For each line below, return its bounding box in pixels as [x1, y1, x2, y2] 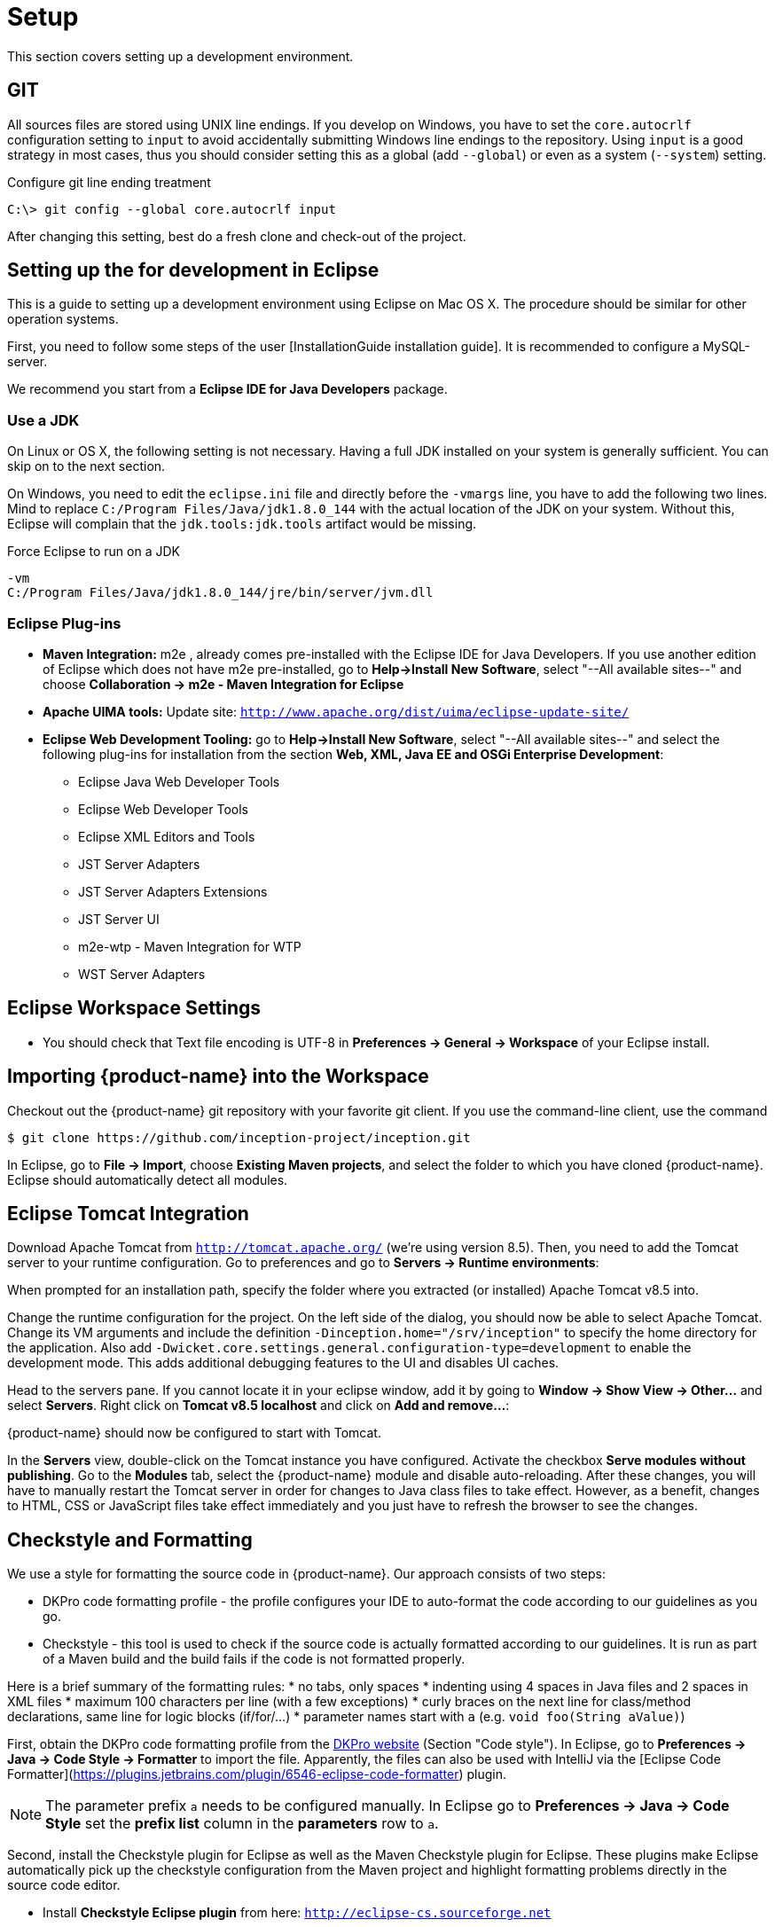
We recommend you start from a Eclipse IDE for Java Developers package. [7, 381, 448, 397]
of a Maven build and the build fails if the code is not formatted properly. [43, 1651, 466, 1667]
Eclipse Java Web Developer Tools [78, 773, 280, 789]
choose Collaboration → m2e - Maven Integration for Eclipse [43, 676, 404, 692]
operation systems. [7, 311, 119, 327]
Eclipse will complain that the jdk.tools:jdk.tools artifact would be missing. [7, 516, 477, 532]
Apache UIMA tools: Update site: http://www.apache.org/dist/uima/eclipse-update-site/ [43, 703, 630, 719]
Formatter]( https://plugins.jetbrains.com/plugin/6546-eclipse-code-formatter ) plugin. [7, 1766, 507, 1782]
